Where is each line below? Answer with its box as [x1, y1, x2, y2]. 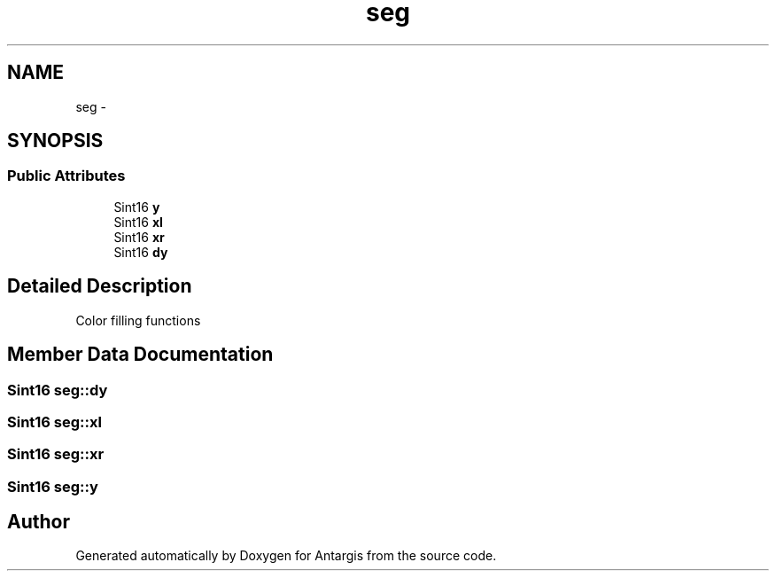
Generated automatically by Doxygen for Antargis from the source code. [75, 548, 497, 564]
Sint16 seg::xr [7, 445, 105, 464]
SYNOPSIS [7, 129, 104, 152]
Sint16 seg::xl [7, 412, 102, 431]
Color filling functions [75, 312, 201, 328]
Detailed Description [7, 275, 192, 298]
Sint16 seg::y [7, 477, 98, 496]
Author [7, 511, 70, 534]
